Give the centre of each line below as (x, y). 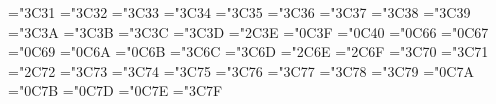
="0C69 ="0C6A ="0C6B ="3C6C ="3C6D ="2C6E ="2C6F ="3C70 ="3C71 (248, 51)
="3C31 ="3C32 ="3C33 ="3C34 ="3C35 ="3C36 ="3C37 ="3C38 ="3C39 (239, 12)
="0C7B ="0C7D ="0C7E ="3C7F (115, 90)
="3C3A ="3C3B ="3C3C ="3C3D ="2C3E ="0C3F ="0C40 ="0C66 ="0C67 (248, 31)
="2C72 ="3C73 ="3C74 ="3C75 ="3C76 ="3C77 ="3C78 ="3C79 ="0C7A (241, 70)
